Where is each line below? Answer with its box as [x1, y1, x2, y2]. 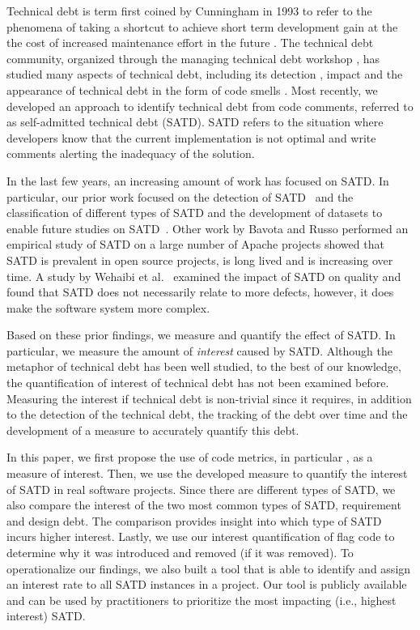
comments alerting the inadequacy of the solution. [6, 145, 255, 162]
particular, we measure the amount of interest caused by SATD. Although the [6, 342, 393, 359]
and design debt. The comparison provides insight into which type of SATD [6, 512, 382, 529]
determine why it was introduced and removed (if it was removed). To [6, 544, 354, 560]
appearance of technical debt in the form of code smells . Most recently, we [6, 81, 378, 98]
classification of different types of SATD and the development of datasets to [6, 204, 383, 221]
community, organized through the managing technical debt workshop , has [6, 49, 380, 66]
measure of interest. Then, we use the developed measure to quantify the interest [6, 465, 408, 482]
